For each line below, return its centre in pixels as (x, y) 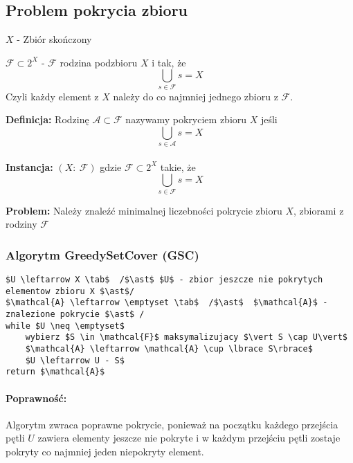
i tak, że (169, 62)
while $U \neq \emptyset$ (65, 326)
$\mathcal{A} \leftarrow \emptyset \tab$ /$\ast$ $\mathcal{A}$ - (167, 303)
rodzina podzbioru (99, 62)
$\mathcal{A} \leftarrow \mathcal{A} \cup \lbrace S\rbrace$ (169, 349)
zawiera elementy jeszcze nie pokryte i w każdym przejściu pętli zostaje (189, 438)
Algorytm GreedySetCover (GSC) (102, 254)
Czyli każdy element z (52, 96)
